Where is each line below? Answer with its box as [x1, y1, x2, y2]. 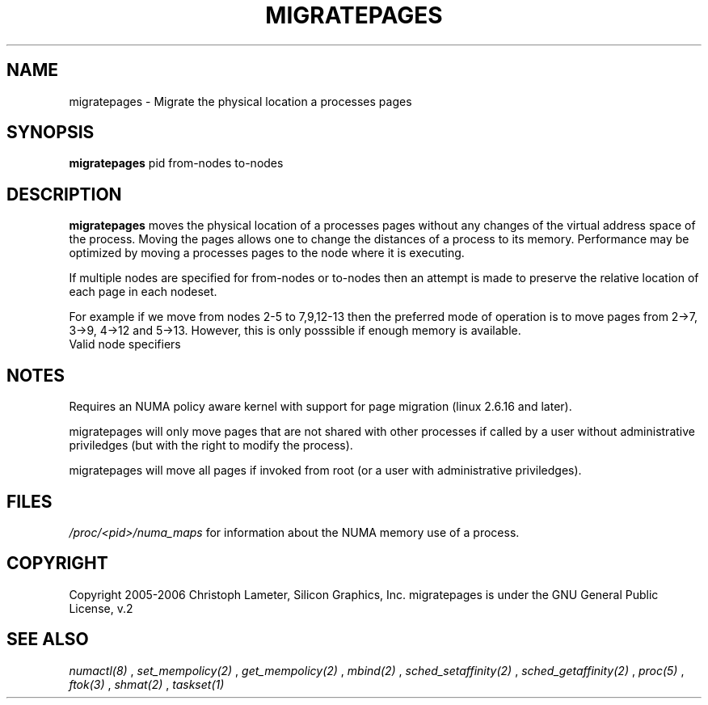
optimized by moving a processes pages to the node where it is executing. [69, 246, 465, 260]
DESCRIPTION [6, 184, 122, 205]
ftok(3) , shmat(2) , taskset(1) [69, 677, 225, 691]
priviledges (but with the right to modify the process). [69, 438, 353, 453]
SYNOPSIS [6, 122, 95, 143]
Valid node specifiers [69, 337, 181, 352]
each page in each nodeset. [69, 285, 217, 299]
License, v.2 [69, 601, 133, 615]
